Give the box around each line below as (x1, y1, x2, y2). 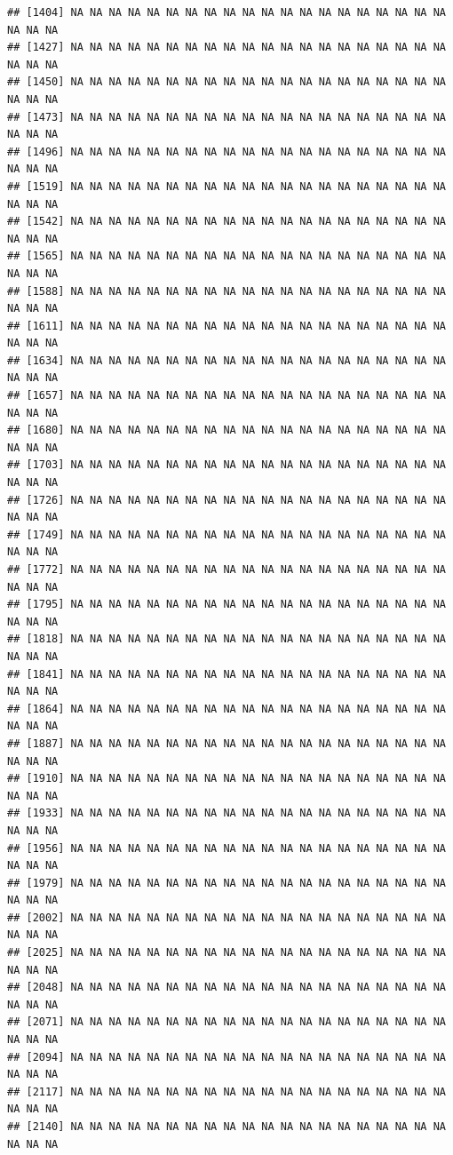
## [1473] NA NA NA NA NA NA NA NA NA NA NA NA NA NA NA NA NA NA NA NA (7, 110, 446, 123)
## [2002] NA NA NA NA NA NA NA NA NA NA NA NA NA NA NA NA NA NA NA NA (7, 911, 446, 924)
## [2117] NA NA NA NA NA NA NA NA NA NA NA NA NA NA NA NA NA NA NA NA (7, 1085, 446, 1098)
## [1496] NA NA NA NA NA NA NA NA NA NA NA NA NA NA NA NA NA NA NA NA (7, 145, 446, 158)
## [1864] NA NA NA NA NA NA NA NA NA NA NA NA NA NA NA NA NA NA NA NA (7, 702, 446, 715)
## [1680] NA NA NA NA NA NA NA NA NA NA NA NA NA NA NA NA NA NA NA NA (7, 424, 446, 437)
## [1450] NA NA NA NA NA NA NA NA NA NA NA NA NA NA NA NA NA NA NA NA (7, 76, 446, 89)
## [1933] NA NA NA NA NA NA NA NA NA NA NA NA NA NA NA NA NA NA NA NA (7, 807, 446, 820)
